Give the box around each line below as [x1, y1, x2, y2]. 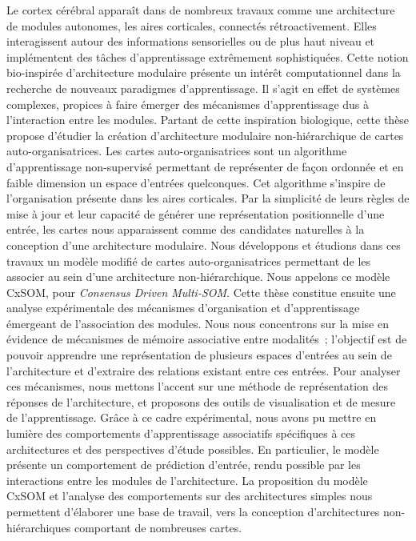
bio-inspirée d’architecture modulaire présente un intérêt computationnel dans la [6, 64, 401, 81]
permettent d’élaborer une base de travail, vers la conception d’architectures [6, 503, 380, 519]
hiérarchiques [6, 519, 71, 535]
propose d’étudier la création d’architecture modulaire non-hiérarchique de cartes [6, 126, 404, 143]
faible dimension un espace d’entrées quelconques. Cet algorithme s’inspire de [6, 174, 386, 190]
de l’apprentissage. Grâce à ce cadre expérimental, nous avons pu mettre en [6, 409, 377, 426]
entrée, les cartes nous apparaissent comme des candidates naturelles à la [6, 221, 365, 238]
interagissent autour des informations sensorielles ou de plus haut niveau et [6, 33, 375, 50]
